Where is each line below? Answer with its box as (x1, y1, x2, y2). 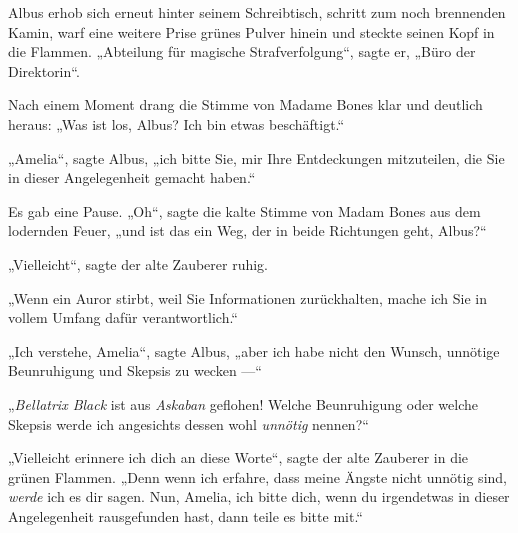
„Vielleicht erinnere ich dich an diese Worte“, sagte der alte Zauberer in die (8, 447, 469, 468)
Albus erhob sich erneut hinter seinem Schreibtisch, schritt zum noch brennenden (8, 2, 506, 22)
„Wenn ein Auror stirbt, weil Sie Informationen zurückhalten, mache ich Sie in (8, 287, 488, 308)
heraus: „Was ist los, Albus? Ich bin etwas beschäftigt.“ (8, 113, 345, 134)
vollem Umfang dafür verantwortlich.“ (8, 307, 238, 328)
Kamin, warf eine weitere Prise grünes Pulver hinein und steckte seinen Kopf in (8, 21, 495, 42)
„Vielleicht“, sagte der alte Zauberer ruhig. (8, 253, 269, 274)
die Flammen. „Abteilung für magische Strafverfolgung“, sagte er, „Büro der (8, 41, 476, 62)
